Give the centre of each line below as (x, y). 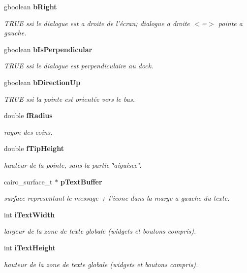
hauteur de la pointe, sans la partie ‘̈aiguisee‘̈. (73, 165)
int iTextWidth (30, 214)
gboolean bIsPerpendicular (48, 49)
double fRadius (28, 115)
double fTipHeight (34, 148)
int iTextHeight (30, 247)
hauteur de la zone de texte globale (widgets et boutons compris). (101, 264)
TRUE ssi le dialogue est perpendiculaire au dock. (79, 66)
